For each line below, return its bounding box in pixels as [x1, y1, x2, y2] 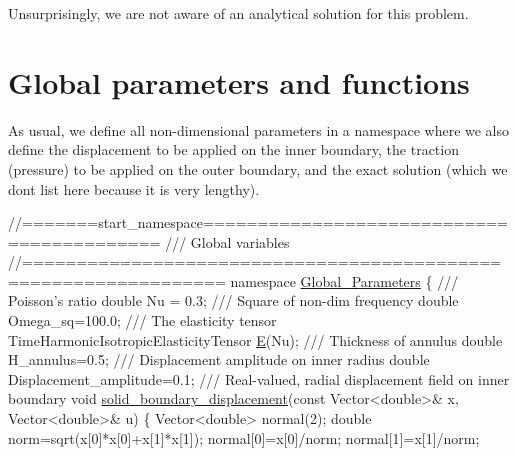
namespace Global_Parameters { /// [230, 270, 459, 291]
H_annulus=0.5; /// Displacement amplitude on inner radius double [8, 349, 430, 370]
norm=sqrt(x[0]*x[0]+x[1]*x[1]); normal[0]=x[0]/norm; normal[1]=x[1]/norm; [8, 427, 480, 448]
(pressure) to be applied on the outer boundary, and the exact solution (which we [8, 158, 508, 179]
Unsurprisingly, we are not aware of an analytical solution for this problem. [8, 3, 469, 23]
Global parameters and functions [8, 61, 470, 102]
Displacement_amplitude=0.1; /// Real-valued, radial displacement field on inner [8, 368, 510, 389]
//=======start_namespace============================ [8, 212, 509, 233]
